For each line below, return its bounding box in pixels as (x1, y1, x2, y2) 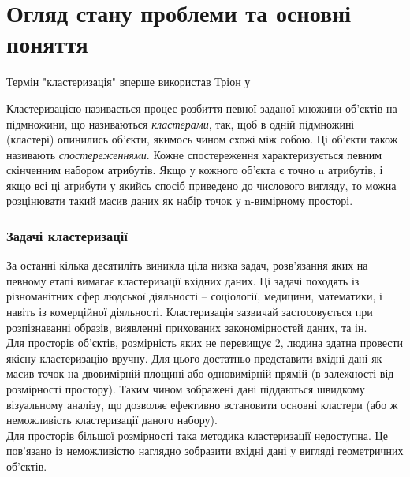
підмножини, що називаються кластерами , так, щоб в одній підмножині (6, 115, 355, 132)
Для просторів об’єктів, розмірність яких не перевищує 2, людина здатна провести (6, 334, 404, 351)
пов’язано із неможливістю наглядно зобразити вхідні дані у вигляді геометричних (6, 442, 404, 459)
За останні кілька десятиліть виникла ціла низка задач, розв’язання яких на (6, 257, 368, 274)
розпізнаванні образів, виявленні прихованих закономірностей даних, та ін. (6, 319, 367, 335)
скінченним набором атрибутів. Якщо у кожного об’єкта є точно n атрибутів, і (6, 162, 383, 178)
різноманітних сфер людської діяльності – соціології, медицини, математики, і (6, 288, 382, 304)
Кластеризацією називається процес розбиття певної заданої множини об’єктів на (6, 99, 397, 116)
